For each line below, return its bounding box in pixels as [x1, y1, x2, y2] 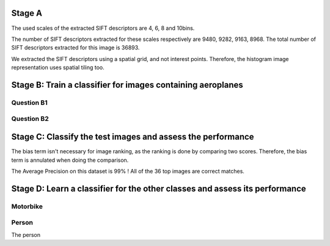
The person [11, 231, 41, 238]
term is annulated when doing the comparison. [11, 156, 129, 164]
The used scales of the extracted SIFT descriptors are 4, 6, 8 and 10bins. [11, 24, 195, 32]
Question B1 [11, 98, 48, 107]
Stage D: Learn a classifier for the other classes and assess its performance [11, 183, 307, 194]
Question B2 [11, 115, 49, 123]
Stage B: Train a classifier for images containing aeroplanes [11, 79, 244, 90]
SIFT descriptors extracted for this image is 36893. [11, 44, 140, 51]
